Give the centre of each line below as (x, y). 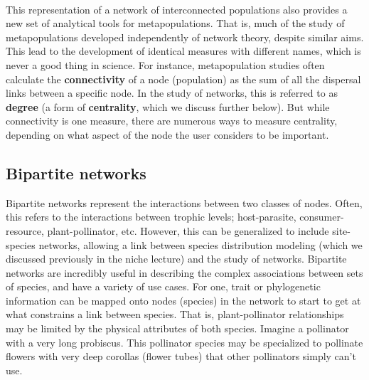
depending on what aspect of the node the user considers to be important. (167, 134)
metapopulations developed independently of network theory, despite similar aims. (185, 37)
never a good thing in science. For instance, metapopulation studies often (165, 64)
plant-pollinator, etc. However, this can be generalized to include (188, 230)
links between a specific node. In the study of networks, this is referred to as (172, 93)
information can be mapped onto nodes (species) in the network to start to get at (183, 300)
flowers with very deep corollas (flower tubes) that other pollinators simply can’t (181, 356)
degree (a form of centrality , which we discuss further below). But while (168, 106)
